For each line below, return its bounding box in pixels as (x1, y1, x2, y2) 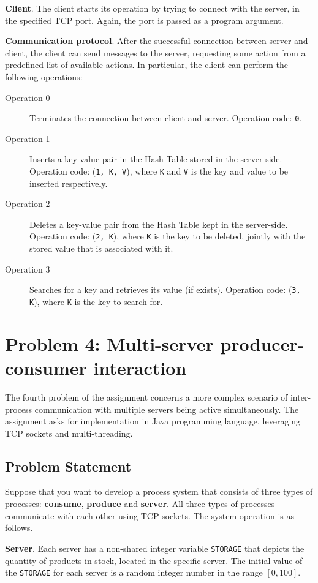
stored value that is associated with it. (29, 242, 173, 255)
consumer (5, 355, 87, 380)
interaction (93, 355, 187, 380)
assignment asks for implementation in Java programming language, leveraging (5, 415, 301, 427)
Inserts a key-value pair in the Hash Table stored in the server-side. (29, 152, 282, 165)
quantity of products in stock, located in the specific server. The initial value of (5, 554, 303, 566)
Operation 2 (5, 197, 50, 210)
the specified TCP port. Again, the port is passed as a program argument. (5, 13, 284, 26)
